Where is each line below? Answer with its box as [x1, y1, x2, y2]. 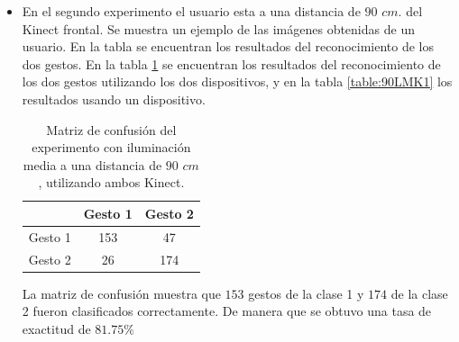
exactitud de [22, 319, 91, 337]
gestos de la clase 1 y [248, 283, 364, 302]
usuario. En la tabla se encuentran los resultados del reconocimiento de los [22, 37, 434, 56]
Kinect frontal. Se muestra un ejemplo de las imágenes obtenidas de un [22, 19, 415, 38]
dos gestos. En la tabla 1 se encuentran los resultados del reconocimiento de [22, 54, 441, 73]
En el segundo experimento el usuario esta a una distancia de [22, 2, 361, 20]
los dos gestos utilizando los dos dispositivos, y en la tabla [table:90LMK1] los [22, 72, 453, 91]
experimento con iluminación [32, 138, 191, 157]
